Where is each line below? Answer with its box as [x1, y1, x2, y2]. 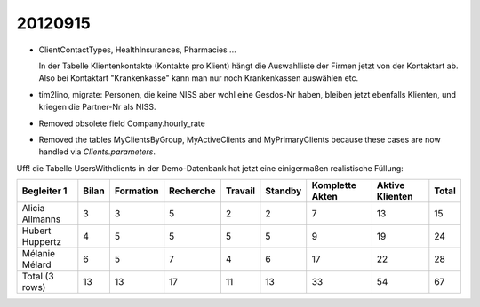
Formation [114, 185, 159, 197]
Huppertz [21, 236, 62, 248]
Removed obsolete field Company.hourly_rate [38, 118, 206, 129]
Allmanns [21, 213, 61, 225]
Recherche [169, 185, 217, 197]
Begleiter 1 [21, 185, 68, 197]
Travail [225, 185, 256, 197]
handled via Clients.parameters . [38, 146, 156, 157]
